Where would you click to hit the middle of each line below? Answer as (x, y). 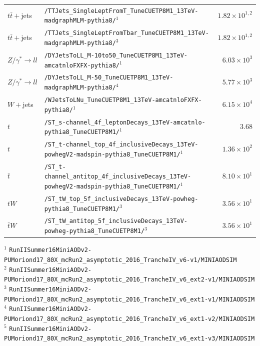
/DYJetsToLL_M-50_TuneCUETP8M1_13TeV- (109, 78)
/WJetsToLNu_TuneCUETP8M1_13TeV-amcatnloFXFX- (123, 100)
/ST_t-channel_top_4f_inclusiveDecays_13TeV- (121, 145)
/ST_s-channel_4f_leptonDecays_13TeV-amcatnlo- (125, 122)
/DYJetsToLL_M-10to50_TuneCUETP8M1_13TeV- (116, 55)
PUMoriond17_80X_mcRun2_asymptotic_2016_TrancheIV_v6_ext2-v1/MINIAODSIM (129, 280)
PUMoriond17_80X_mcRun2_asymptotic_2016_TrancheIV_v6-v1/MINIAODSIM (120, 260)
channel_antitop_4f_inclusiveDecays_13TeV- (118, 177)
